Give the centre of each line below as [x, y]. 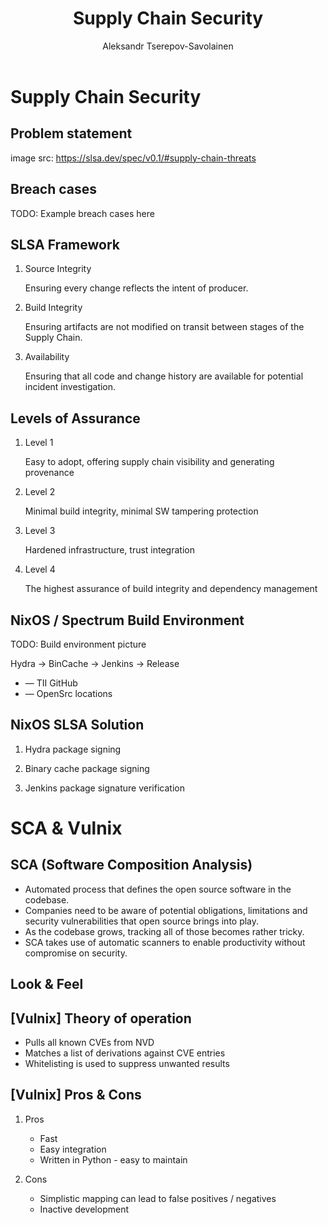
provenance [49, 473]
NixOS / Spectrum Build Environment [127, 620]
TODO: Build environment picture [78, 644]
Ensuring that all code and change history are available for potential [164, 376]
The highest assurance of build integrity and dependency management [171, 589]
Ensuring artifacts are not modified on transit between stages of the [164, 327]
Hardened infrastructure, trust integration [109, 550]
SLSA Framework [65, 244]
